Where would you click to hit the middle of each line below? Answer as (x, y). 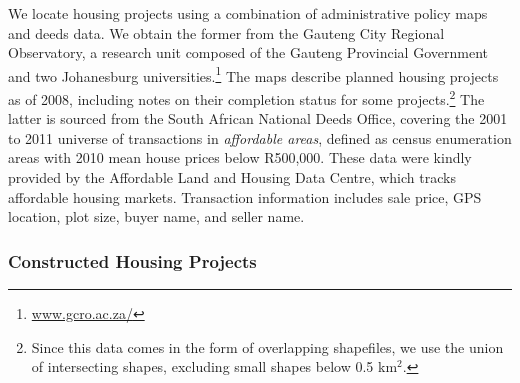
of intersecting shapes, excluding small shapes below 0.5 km (214, 366)
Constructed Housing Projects (132, 260)
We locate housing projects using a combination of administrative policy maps (248, 13)
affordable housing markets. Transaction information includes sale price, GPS (245, 196)
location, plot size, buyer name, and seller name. (156, 216)
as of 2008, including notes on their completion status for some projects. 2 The (246, 97)
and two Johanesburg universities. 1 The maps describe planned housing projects (253, 74)
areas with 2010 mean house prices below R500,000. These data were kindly (240, 157)
